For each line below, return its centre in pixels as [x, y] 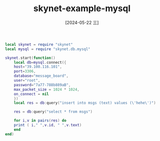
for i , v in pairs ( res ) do [40, 121]
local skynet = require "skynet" [39, 44]
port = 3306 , [25, 71]
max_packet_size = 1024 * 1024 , [47, 89]
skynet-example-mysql [82, 9]
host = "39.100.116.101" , [38, 67]
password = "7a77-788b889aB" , [42, 85]
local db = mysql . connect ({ [40, 62]
